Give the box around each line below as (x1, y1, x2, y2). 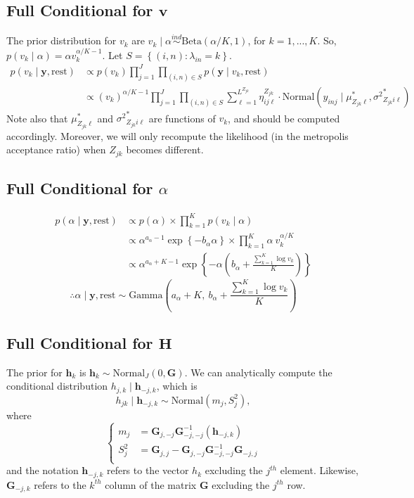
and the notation (6, 463, 79, 478)
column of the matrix (105, 477, 197, 492)
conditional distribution (6, 378, 108, 393)
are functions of (148, 110, 216, 125)
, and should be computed (228, 110, 340, 125)
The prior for (6, 364, 63, 379)
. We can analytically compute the (184, 364, 332, 379)
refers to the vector (106, 463, 189, 478)
